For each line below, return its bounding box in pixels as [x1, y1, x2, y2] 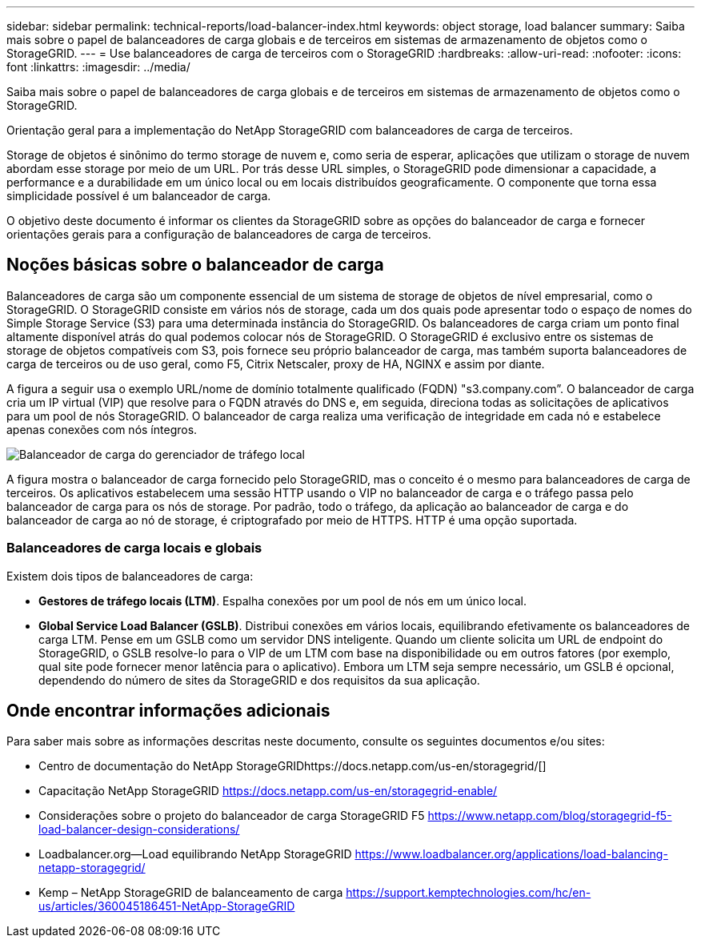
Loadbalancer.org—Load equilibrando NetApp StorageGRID [38, 847, 352, 862]
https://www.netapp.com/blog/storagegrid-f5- [427, 809, 672, 823]
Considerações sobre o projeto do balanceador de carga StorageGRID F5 [38, 809, 425, 823]
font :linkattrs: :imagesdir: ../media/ [6, 60, 190, 74]
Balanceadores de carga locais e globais [6, 540, 262, 556]
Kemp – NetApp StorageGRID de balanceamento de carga [38, 886, 343, 900]
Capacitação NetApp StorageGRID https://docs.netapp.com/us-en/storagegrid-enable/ [38, 784, 498, 798]
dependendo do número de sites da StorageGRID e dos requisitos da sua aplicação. [38, 673, 480, 687]
